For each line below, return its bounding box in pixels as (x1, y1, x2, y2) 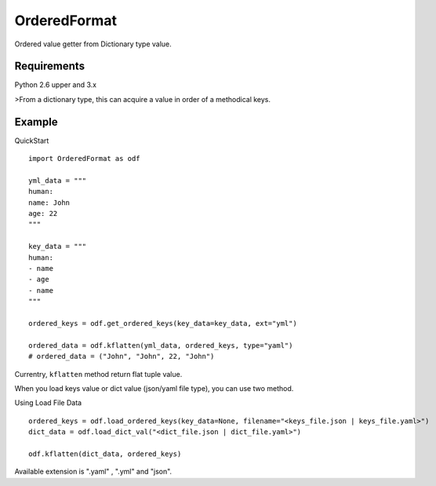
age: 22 (28, 209, 58, 218)
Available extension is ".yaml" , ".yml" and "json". (14, 467, 173, 477)
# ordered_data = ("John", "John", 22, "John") (28, 352, 215, 361)
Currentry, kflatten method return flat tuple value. (14, 369, 183, 378)
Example (14, 115, 58, 129)
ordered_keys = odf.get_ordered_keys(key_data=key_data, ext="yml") (28, 319, 297, 327)
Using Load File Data (14, 398, 82, 407)
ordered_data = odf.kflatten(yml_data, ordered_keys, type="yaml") (28, 341, 293, 349)
